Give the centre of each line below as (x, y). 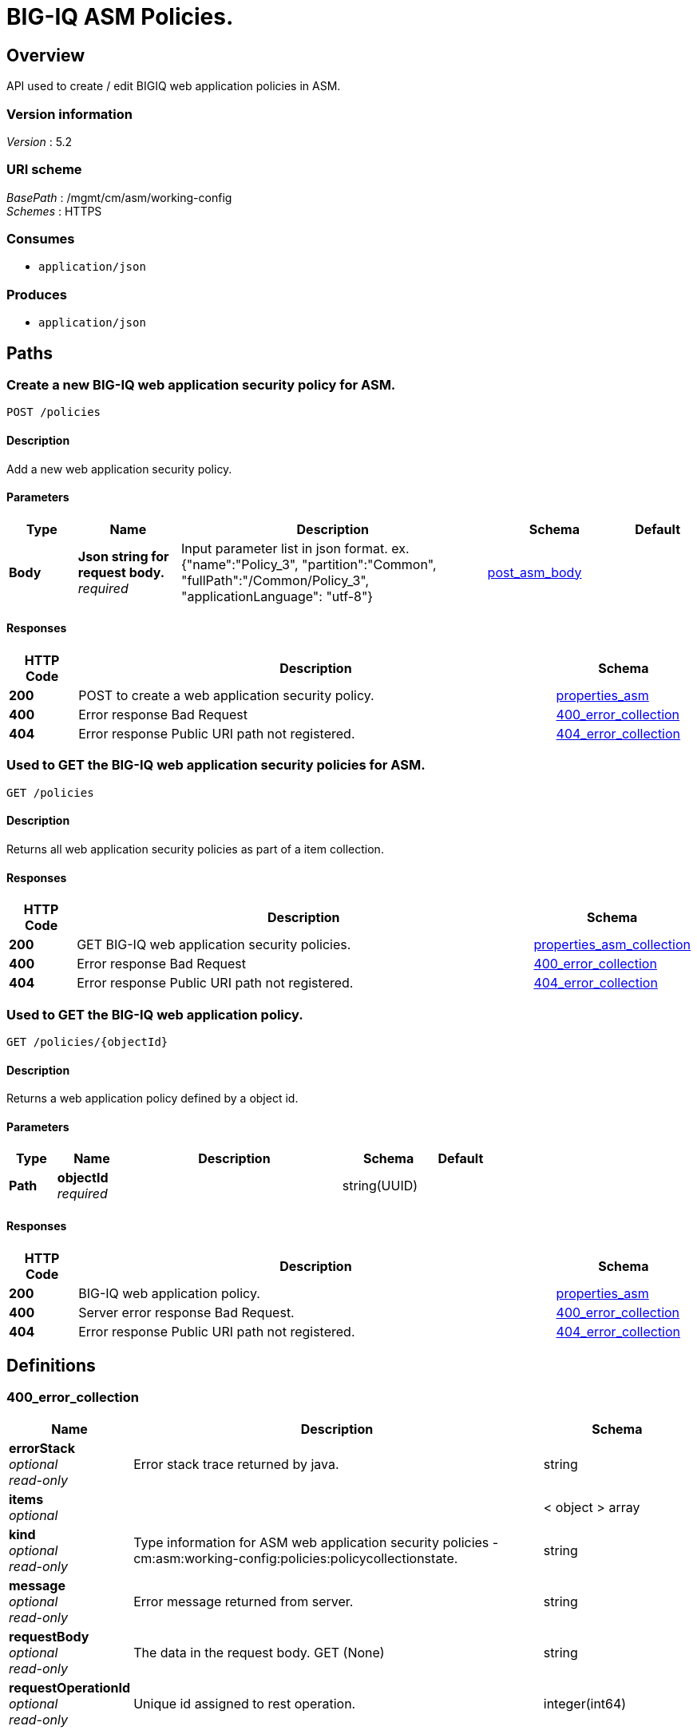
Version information (69, 114)
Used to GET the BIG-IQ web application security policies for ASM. (216, 765)
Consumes (41, 239)
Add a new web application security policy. (119, 469)
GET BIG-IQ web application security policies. (214, 945)
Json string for (123, 556)
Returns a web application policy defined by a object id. (152, 1099)
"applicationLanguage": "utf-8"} (277, 596)
